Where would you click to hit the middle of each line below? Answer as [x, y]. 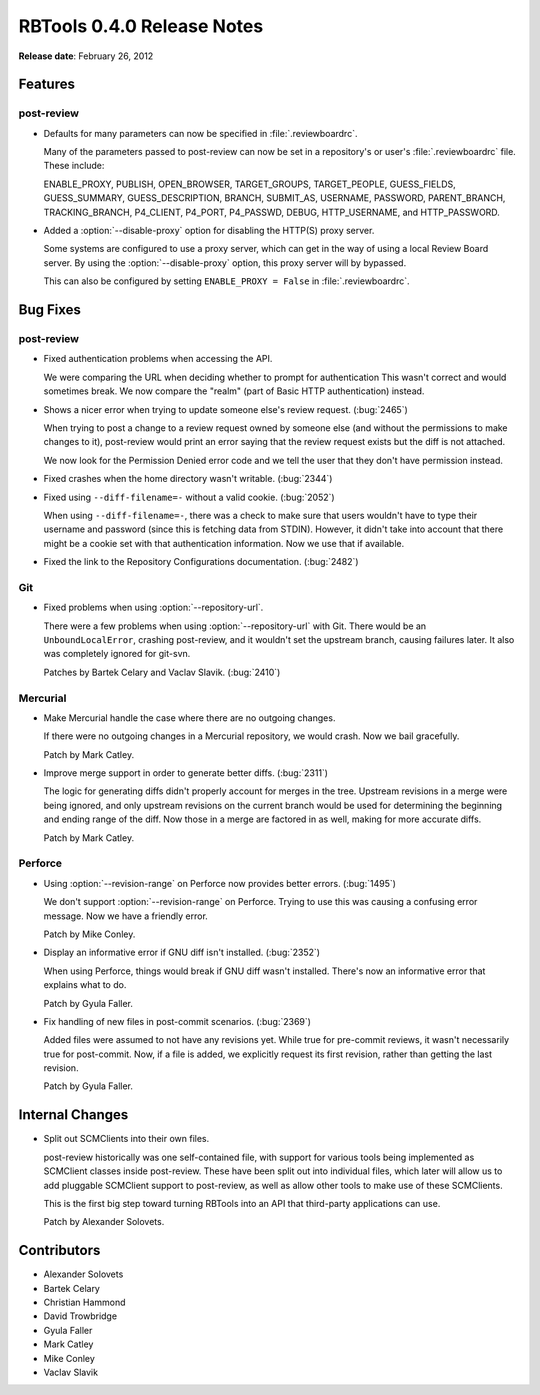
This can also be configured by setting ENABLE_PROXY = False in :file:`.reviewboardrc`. [226, 281]
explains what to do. [85, 985]
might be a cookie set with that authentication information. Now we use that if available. [224, 543]
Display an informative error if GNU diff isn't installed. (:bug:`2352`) [181, 952]
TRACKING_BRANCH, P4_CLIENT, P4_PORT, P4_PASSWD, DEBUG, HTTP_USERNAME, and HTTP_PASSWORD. [271, 212]
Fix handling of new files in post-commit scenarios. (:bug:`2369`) [177, 1021]
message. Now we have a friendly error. [126, 916]
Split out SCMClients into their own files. [126, 1139]
